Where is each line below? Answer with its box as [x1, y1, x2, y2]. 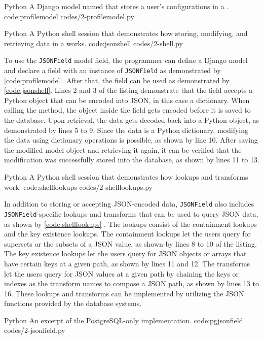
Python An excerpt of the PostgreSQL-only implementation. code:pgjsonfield [4, 315, 243, 325]
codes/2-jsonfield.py [4, 325, 65, 335]
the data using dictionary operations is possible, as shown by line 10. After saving [4, 134, 258, 145]
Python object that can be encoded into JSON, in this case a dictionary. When [4, 94, 250, 105]
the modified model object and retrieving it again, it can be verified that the [4, 144, 242, 155]
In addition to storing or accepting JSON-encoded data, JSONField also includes [4, 198, 254, 209]
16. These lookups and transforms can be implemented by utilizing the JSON [4, 288, 244, 298]
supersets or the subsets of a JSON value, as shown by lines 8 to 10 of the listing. [4, 238, 257, 249]
